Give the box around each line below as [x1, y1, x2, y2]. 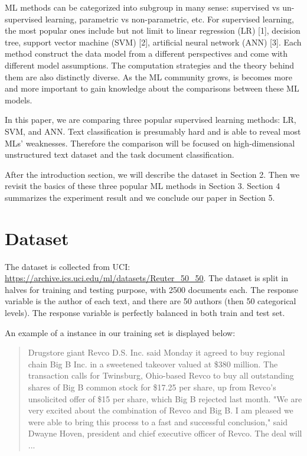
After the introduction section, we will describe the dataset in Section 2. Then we [5, 168, 300, 180]
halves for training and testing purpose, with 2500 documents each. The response [5, 283, 298, 295]
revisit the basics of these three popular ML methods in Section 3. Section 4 [5, 180, 280, 192]
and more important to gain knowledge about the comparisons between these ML [5, 82, 299, 95]
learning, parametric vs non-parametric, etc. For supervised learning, [45, 12, 294, 25]
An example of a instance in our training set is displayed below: [5, 326, 236, 338]
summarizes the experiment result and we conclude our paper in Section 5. [5, 191, 275, 203]
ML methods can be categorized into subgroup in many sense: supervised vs [5, 1, 280, 13]
